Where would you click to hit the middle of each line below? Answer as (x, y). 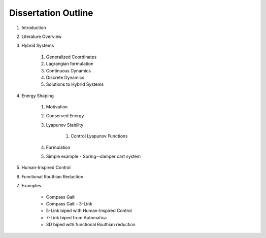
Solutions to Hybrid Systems (75, 84)
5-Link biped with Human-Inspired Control (89, 211)
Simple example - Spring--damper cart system (94, 156)
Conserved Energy (65, 116)
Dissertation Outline (51, 13)
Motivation (57, 107)
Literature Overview (41, 36)
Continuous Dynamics (68, 70)
